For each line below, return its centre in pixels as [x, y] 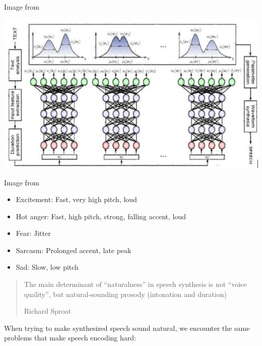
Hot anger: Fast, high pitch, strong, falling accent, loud [101, 216]
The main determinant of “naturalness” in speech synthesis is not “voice [135, 284]
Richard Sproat [48, 311]
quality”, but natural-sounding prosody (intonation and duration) [125, 294]
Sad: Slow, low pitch [47, 267]
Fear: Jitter [33, 233]
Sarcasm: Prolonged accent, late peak [74, 250]
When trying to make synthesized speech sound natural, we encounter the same [127, 328]
